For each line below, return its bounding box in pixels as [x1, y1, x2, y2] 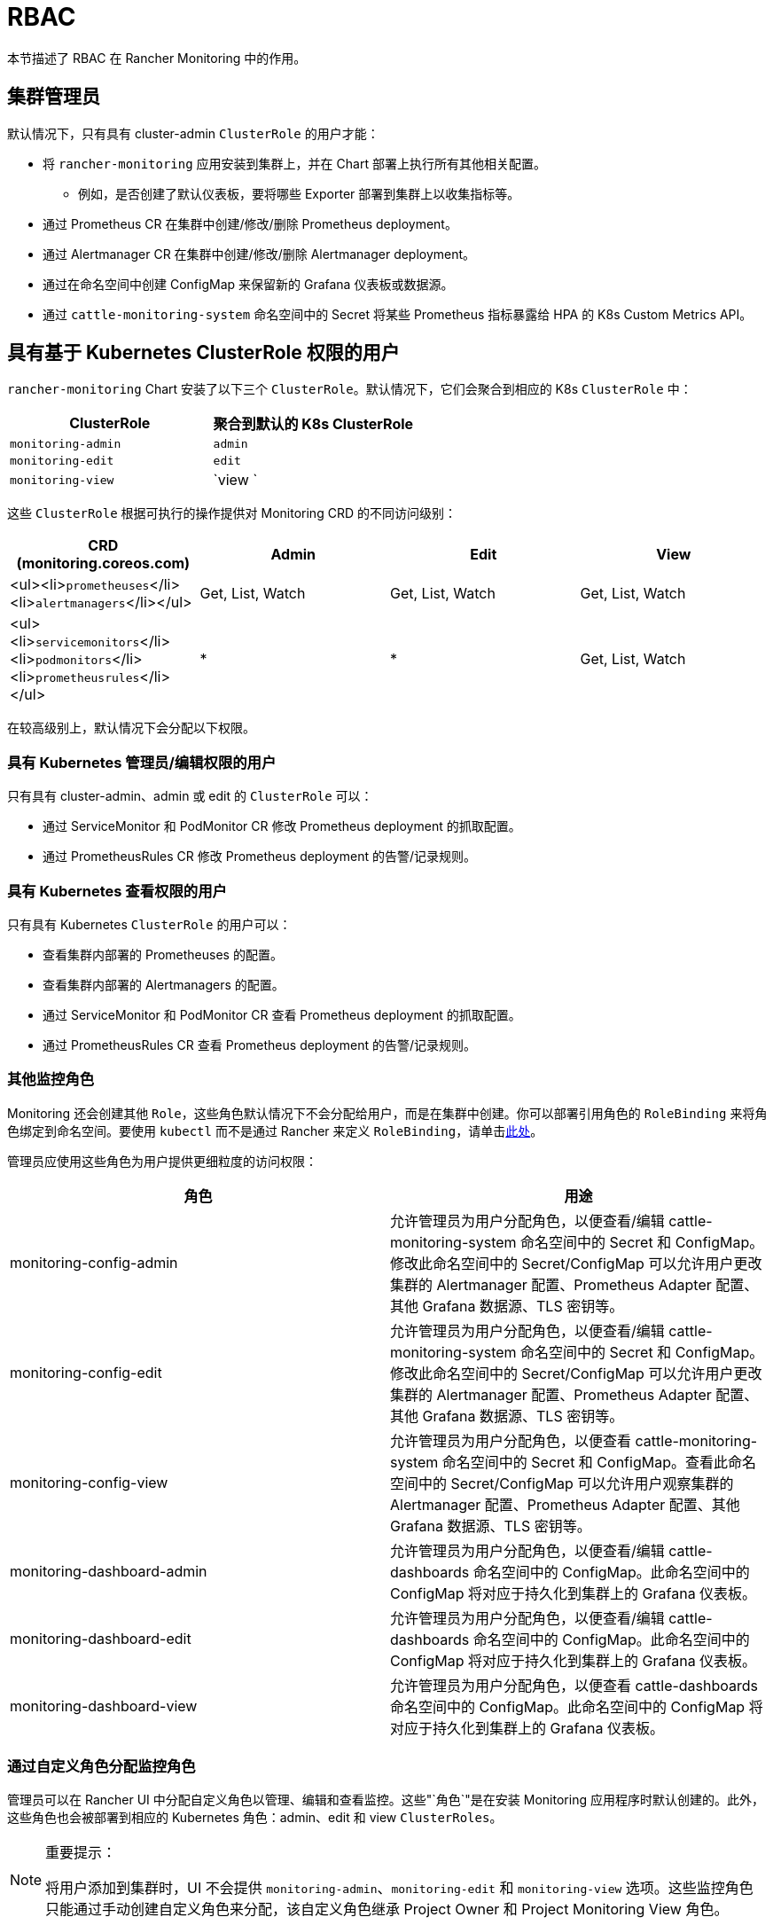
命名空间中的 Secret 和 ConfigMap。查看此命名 [441, 1452, 756, 1471]
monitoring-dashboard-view [10, 1696, 198, 1715]
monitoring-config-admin [10, 1253, 178, 1272]
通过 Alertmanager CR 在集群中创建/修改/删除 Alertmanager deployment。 [43, 246, 476, 262]
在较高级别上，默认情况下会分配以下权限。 [7, 720, 255, 736]
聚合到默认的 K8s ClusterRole [213, 415, 414, 434]
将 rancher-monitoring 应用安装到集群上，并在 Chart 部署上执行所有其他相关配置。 [43, 155, 546, 171]
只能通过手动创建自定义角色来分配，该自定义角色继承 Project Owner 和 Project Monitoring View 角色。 [45, 1900, 729, 1919]
